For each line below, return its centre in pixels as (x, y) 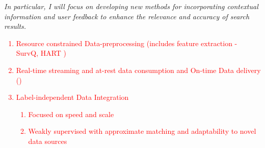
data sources (48, 141)
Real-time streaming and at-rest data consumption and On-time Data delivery (138, 70)
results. (15, 26)
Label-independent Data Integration (72, 97)
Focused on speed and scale (71, 114)
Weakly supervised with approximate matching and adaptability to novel (142, 131)
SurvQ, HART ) (41, 53)
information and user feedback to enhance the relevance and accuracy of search (127, 16)
